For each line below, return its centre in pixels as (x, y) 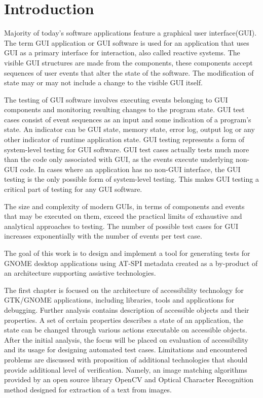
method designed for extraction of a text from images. (88, 389)
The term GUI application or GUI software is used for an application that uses (127, 42)
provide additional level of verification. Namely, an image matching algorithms (126, 369)
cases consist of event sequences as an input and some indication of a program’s (128, 119)
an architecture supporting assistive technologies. (80, 273)
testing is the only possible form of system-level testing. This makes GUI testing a (131, 179)
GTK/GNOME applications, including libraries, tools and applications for (119, 300)
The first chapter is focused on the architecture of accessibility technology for (124, 290)
